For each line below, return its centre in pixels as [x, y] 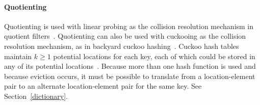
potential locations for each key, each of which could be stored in [154, 56]
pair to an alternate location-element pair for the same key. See [103, 86]
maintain [18, 56]
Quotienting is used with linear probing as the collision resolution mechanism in [129, 26]
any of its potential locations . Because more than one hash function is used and [130, 66]
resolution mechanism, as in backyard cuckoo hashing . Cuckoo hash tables [122, 46]
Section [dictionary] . [36, 96]
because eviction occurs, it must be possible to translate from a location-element [130, 76]
